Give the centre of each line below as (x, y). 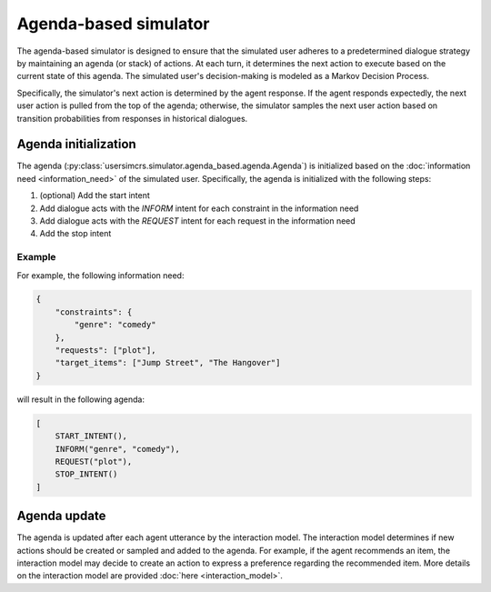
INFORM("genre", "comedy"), (118, 449)
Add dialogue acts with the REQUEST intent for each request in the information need (198, 221)
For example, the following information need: (100, 275)
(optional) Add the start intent (95, 196)
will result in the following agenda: (81, 399)
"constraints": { (94, 312)
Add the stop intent (75, 234)
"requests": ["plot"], (105, 351)
